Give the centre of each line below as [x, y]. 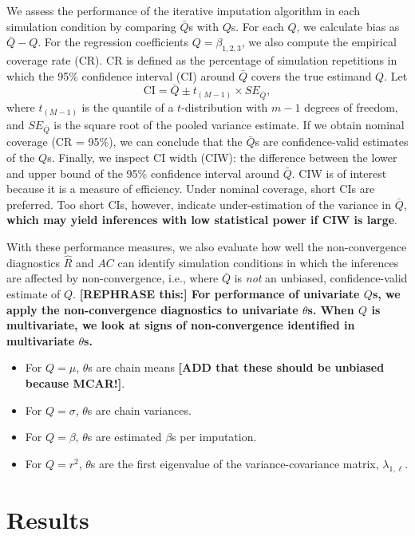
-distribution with [225, 107]
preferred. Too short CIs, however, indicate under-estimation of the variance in [199, 204]
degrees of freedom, [351, 107]
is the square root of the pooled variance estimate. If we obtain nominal [229, 124]
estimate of [34, 293]
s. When [331, 309]
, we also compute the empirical [319, 42]
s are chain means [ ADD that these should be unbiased [236, 367]
